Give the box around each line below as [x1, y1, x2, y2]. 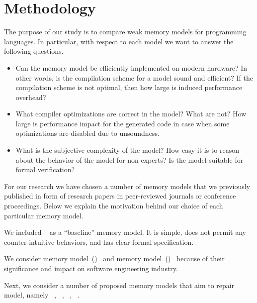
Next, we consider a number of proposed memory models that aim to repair [4, 280, 235, 290]
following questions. [4, 46, 64, 56]
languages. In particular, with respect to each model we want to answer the [4, 36, 234, 46]
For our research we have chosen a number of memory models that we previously [4, 181, 250, 191]
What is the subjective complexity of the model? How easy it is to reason [15, 145, 239, 155]
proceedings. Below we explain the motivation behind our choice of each [4, 201, 223, 211]
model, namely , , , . [4, 290, 80, 300]
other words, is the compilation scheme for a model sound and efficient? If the [15, 72, 253, 83]
